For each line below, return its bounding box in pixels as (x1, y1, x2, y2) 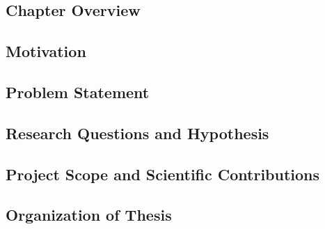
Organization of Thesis (6, 204, 172, 226)
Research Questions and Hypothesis (6, 122, 269, 143)
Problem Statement (6, 81, 150, 102)
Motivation (6, 40, 86, 62)
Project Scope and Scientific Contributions (6, 163, 320, 184)
